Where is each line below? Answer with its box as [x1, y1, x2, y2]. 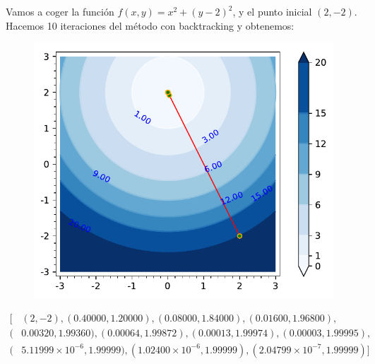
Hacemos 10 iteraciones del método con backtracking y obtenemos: [6, 18, 294, 33]
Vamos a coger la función [6, 4, 114, 18]
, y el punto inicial [232, 4, 312, 18]
